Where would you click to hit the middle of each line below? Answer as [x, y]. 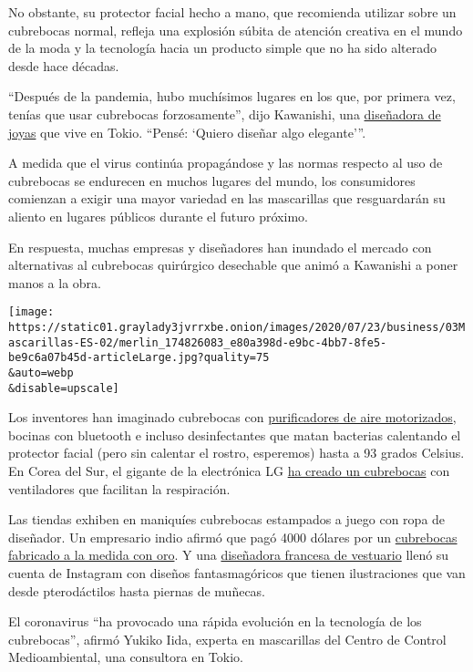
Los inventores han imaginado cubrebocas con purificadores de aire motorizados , [232, 417]
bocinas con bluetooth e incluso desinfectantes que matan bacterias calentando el [235, 434]
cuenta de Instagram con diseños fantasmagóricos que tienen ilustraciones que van [237, 573]
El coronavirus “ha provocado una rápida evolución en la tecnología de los [215, 621]
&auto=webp [41, 372]
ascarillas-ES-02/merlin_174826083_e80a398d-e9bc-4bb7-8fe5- [198, 342]
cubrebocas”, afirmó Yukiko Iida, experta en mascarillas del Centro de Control [227, 639]
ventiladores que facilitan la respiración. [119, 488]
